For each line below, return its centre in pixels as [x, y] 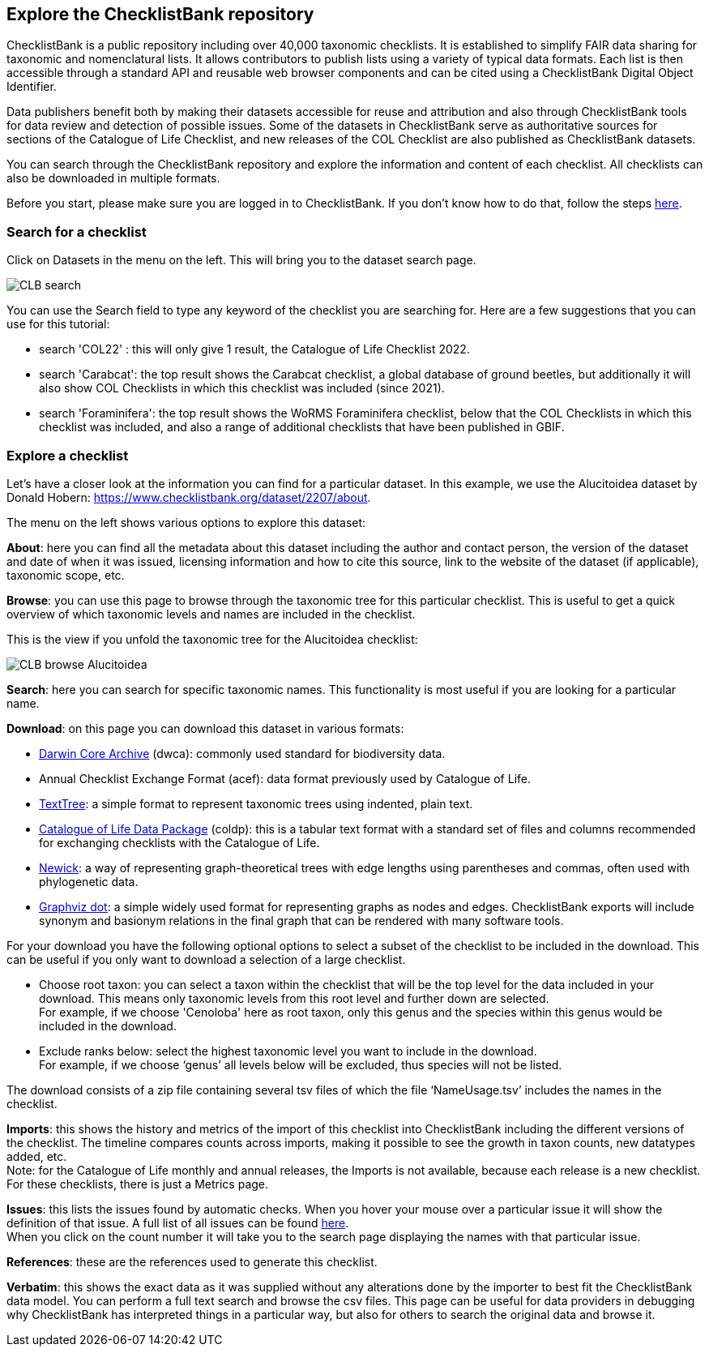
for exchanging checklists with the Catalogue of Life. [179, 842]
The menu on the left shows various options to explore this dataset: [186, 522]
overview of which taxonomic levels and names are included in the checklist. [211, 614]
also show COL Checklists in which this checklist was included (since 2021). [242, 388]
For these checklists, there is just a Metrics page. [138, 1184]
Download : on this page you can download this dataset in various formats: [205, 728]
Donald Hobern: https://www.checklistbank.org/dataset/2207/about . [189, 497]
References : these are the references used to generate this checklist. [192, 1261]
